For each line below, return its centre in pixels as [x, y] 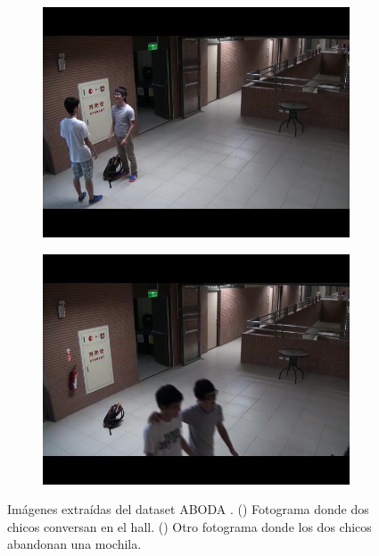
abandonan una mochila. [74, 544]
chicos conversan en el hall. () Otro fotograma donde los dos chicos [189, 526]
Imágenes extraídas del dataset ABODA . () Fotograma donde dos [188, 509]
